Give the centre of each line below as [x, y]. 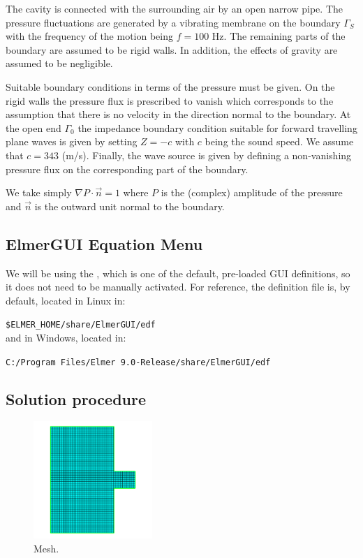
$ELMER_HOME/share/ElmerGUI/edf [81, 325]
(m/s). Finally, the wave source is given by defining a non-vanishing [207, 155]
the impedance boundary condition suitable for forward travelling [217, 127]
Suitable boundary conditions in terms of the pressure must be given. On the [170, 86]
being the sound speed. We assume [279, 141]
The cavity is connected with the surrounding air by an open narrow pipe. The [174, 8]
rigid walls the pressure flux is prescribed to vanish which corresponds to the [170, 100]
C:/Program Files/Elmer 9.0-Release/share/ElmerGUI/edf [138, 362]
